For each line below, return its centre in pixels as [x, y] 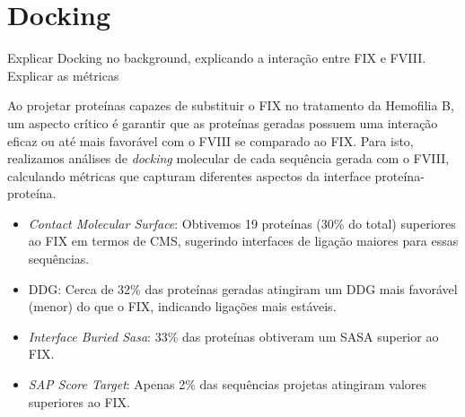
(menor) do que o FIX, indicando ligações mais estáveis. [182, 306]
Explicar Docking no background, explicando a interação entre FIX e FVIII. [217, 58]
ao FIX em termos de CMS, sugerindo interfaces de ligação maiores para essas [243, 241]
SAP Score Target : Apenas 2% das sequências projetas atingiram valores [228, 384]
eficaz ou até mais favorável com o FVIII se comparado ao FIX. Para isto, [211, 140]
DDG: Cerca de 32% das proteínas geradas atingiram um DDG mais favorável [243, 288]
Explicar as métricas [63, 75]
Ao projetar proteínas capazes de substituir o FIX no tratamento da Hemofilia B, [231, 105]
